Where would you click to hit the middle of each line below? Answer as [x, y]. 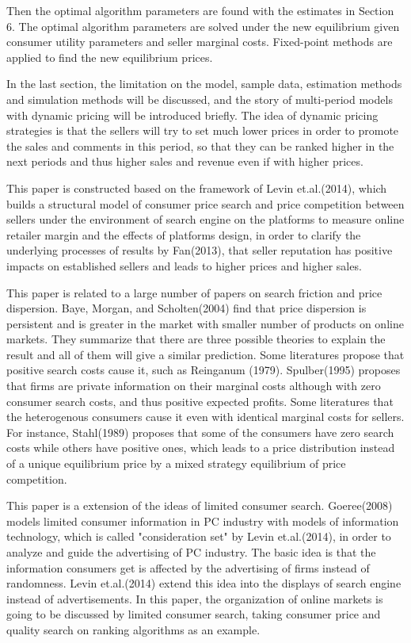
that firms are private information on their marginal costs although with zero [194, 386]
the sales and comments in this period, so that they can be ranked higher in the [200, 145]
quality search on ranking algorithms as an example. [133, 629]
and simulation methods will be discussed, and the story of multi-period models [200, 99]
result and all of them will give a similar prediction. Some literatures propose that [205, 354]
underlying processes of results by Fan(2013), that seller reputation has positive [200, 250]
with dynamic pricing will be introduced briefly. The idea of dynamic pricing [192, 115]
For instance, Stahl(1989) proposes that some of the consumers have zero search [200, 432]
